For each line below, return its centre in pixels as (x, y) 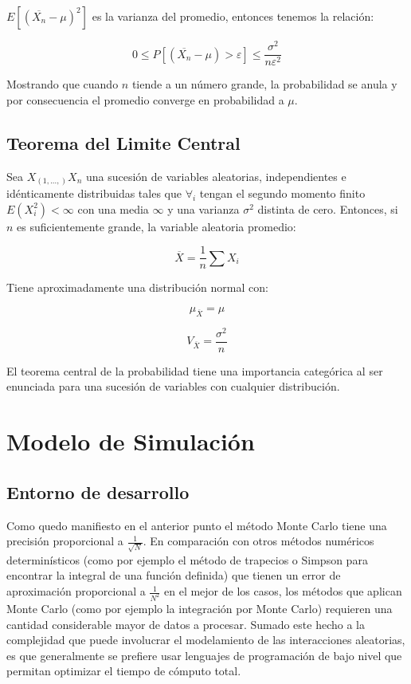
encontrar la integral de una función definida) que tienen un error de (174, 575)
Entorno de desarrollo (98, 491)
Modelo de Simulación (131, 441)
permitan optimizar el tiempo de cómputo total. (124, 671)
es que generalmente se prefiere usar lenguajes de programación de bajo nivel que (204, 655)
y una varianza (204, 208)
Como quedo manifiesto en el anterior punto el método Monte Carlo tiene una (197, 525)
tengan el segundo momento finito (282, 193)
